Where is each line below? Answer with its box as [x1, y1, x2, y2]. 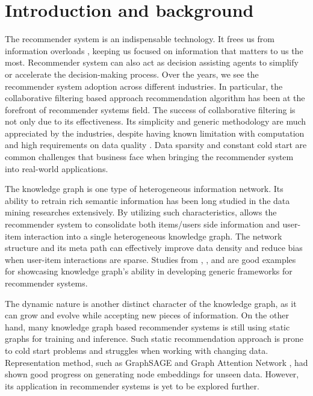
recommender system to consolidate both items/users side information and [5, 218, 280, 230]
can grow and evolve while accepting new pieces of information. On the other [5, 309, 289, 321]
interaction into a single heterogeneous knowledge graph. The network [23, 229, 282, 242]
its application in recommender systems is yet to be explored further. [5, 379, 259, 392]
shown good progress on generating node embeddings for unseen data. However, [5, 368, 299, 380]
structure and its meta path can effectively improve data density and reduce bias [5, 241, 303, 254]
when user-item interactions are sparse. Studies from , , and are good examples [5, 253, 296, 265]
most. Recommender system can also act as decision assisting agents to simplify [5, 56, 299, 69]
